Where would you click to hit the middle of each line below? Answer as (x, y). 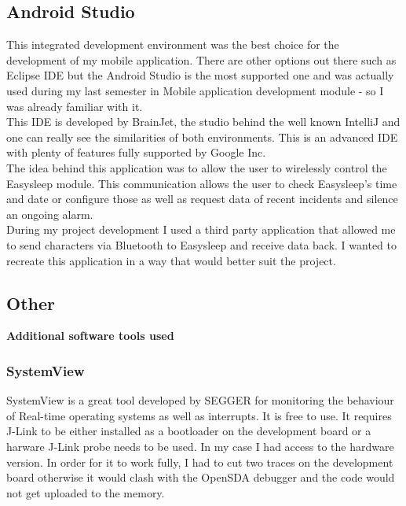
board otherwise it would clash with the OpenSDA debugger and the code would (201, 477)
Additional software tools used (90, 336)
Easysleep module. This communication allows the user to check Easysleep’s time (202, 183)
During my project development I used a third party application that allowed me (201, 229)
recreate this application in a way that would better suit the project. (171, 260)
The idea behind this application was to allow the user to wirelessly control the (197, 167)
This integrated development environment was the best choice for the (173, 44)
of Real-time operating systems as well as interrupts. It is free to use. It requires (199, 415)
